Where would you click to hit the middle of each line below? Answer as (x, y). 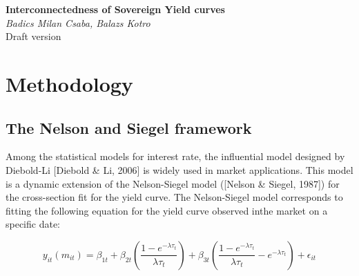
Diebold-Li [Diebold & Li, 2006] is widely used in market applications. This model (179, 169)
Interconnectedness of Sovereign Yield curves (115, 9)
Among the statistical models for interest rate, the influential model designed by (175, 156)
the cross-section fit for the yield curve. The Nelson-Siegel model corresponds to (174, 197)
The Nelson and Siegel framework (129, 127)
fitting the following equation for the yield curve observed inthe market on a (167, 210)
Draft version (33, 36)
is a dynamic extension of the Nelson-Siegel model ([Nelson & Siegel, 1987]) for (173, 183)
